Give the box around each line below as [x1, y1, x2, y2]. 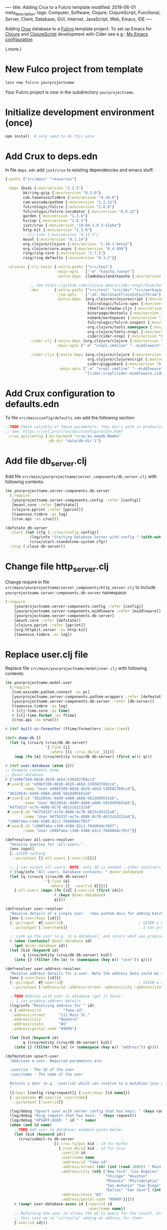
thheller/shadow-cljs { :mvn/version [87, 306, 164, 311]
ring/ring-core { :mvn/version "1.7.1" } [23, 251, 106, 256]
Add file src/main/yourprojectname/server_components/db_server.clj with [5, 473, 157, 479]
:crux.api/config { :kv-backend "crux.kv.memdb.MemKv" [7, 434, 121, 439]
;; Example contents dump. [5, 768, 61, 773]
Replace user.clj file [5, 649, 88, 660]
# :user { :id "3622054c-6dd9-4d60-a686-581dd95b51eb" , [7, 796, 119, 801]
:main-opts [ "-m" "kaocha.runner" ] [56, 269, 135, 274]
